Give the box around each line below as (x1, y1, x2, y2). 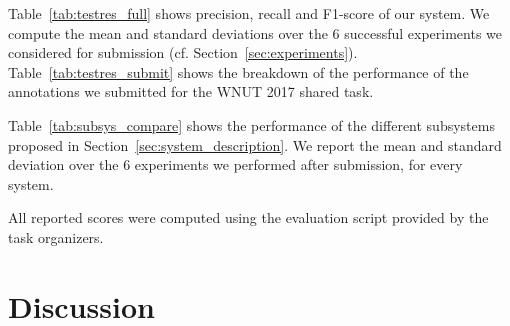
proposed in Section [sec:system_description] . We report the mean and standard (8, 134, 502, 155)
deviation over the (8, 154, 119, 175)
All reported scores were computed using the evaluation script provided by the (8, 207, 489, 228)
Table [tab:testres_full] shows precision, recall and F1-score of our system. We (8, 3, 490, 23)
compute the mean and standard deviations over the (8, 22, 328, 43)
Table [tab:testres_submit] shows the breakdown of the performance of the (8, 61, 469, 82)
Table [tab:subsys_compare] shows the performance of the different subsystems (8, 114, 495, 135)
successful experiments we (344, 22, 503, 43)
